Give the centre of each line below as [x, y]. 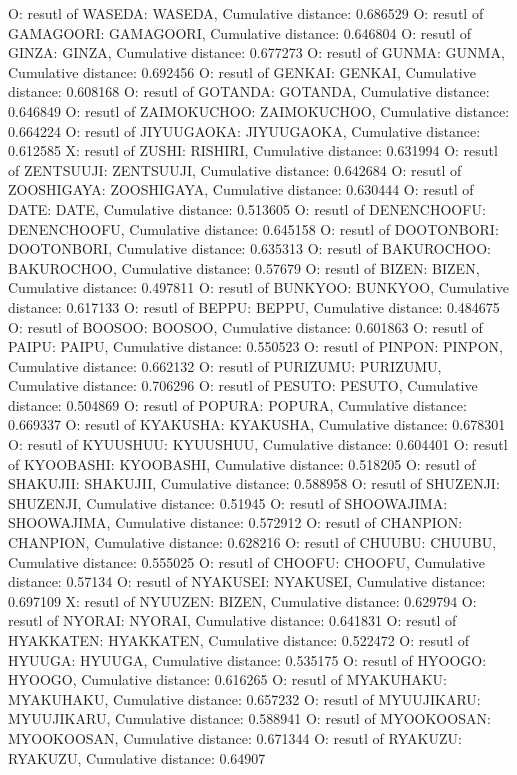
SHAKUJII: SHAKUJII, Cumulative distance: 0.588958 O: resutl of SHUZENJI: [254, 483]
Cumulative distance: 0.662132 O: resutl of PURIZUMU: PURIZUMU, [225, 365]
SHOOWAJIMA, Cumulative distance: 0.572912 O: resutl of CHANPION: [235, 522]
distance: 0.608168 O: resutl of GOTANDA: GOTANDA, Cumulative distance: [249, 91]
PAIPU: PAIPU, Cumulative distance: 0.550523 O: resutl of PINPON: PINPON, [255, 346]
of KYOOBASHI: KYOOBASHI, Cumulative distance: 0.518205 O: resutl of [242, 463]
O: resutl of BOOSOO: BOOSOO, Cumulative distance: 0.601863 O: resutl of [245, 326]
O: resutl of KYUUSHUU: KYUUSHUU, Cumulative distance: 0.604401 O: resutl [258, 444]
